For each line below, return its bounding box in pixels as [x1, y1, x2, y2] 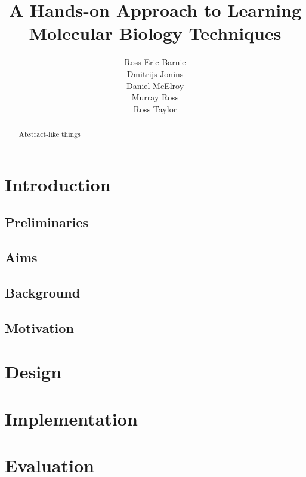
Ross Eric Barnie [124, 56, 186, 68]
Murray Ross [131, 91, 179, 103]
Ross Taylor [133, 102, 177, 115]
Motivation [5, 318, 74, 337]
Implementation [5, 406, 138, 430]
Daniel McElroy [126, 79, 184, 91]
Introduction [5, 172, 111, 196]
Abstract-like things [18, 129, 81, 139]
